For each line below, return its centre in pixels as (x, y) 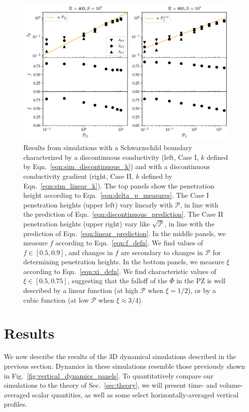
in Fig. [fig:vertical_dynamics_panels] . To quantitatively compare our (109, 375)
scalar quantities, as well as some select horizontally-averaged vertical (135, 394)
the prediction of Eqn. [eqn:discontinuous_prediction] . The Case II (123, 214)
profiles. (16, 404)
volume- (231, 385)
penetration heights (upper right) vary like (87, 223)
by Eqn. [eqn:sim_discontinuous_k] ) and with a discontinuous (117, 166)
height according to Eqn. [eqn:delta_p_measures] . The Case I (116, 195)
